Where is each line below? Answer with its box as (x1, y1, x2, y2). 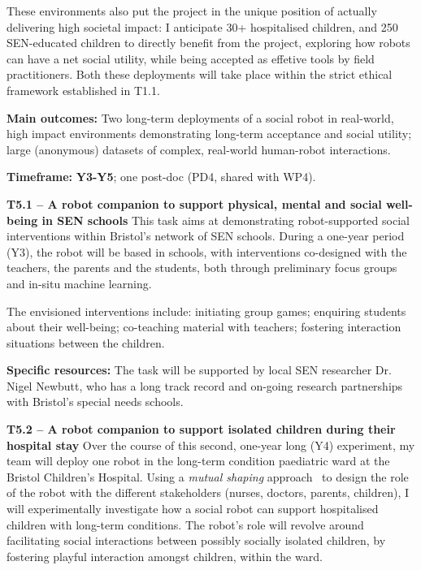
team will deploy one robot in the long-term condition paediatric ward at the (7, 452, 390, 469)
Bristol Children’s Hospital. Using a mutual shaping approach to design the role (7, 468, 409, 485)
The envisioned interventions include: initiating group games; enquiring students (7, 302, 406, 319)
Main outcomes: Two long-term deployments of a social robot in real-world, (7, 109, 394, 126)
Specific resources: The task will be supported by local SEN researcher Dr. (7, 361, 392, 378)
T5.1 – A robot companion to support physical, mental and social (7, 195, 382, 212)
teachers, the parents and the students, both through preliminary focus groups (7, 259, 397, 276)
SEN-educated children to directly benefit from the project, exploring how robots (7, 34, 410, 51)
